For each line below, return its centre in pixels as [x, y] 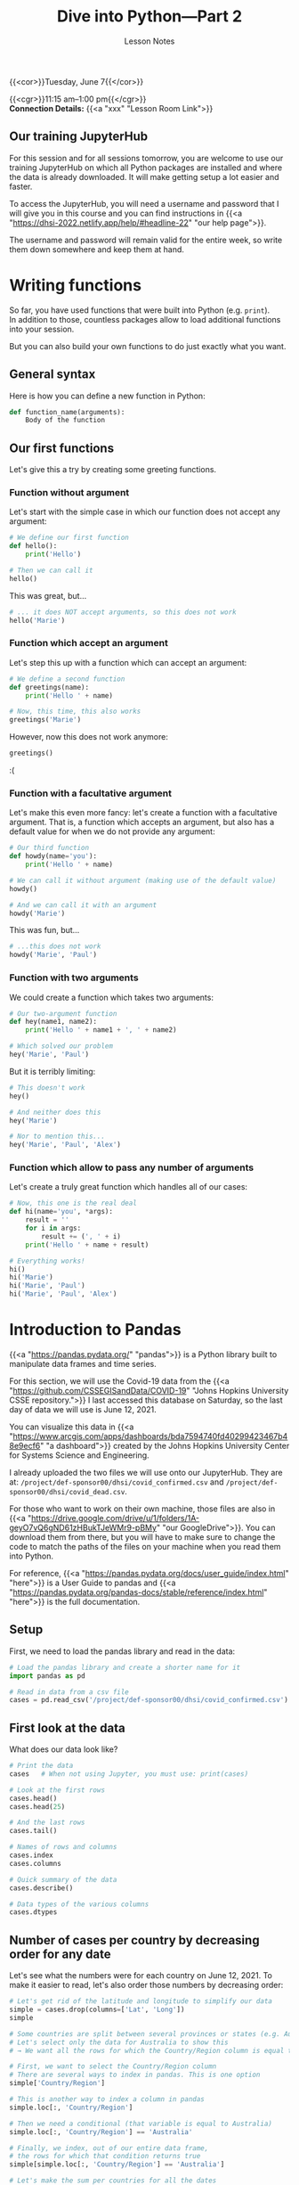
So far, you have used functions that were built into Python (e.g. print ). [140, 310]
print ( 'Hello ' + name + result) [87, 1245]
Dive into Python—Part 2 [149, 16]
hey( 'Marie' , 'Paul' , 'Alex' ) [65, 1145]
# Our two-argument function [63, 1013]
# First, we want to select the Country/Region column [113, 2066]
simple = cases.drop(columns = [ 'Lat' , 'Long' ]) [97, 2010]
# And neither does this [55, 1112]
